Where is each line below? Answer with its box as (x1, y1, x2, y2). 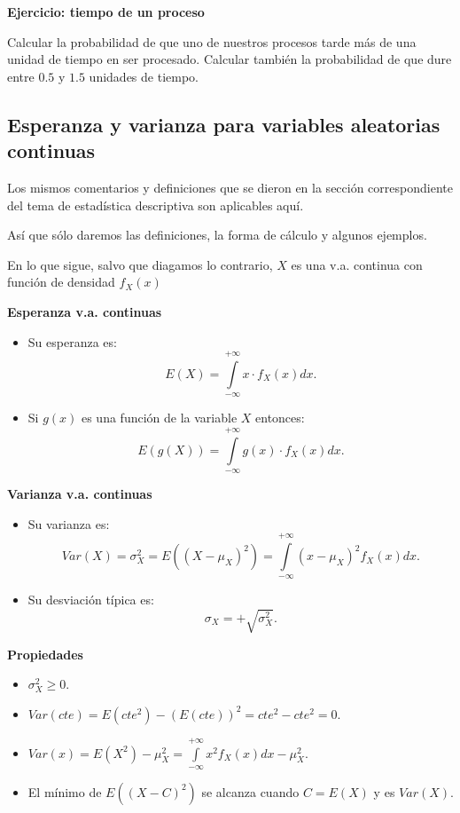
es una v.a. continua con (291, 255, 423, 273)
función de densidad (7, 272, 115, 291)
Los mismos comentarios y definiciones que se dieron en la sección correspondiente (7, 178, 453, 196)
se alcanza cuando (201, 782, 300, 801)
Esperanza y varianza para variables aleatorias (7, 110, 441, 138)
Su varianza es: (27, 514, 110, 533)
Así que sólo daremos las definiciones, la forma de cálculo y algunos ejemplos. (7, 225, 427, 244)
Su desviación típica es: (27, 590, 154, 609)
